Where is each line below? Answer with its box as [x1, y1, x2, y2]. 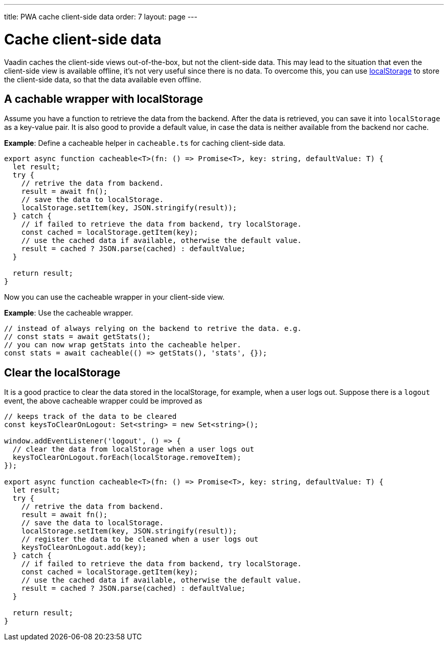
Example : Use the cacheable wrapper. [4, 308, 133, 318]
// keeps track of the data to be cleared [4, 412, 177, 421]
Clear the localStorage [4, 366, 121, 379]
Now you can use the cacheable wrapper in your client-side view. [4, 293, 225, 302]
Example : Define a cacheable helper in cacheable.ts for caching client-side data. [4, 139, 285, 148]
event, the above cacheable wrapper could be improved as [4, 396, 203, 406]
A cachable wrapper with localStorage [4, 92, 203, 105]
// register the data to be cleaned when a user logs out [21, 535, 259, 544]
